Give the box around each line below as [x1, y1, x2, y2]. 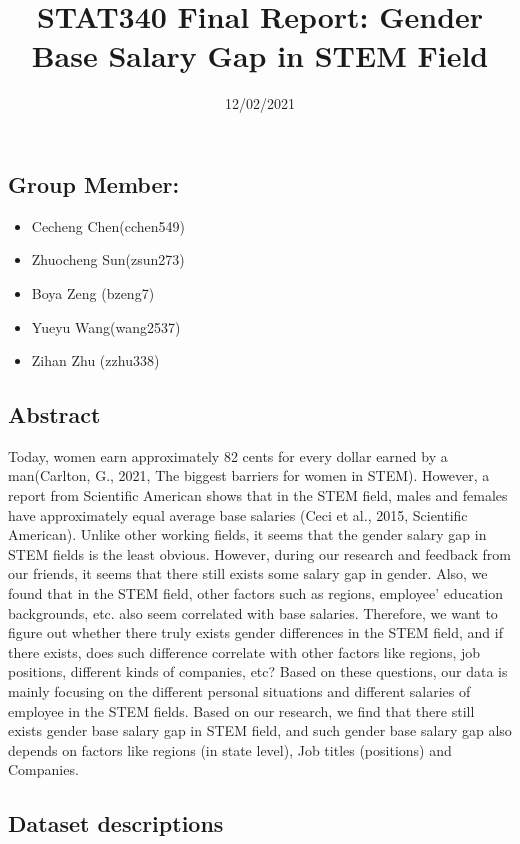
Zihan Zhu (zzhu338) [31, 350, 160, 371]
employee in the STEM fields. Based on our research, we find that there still [8, 700, 475, 721]
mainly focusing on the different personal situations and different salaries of [8, 681, 471, 702]
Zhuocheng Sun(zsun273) [31, 249, 185, 270]
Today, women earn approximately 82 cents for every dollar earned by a [8, 445, 448, 466]
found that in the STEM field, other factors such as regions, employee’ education [8, 583, 503, 604]
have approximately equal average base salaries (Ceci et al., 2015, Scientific [8, 504, 468, 525]
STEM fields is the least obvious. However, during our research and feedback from [8, 543, 511, 564]
